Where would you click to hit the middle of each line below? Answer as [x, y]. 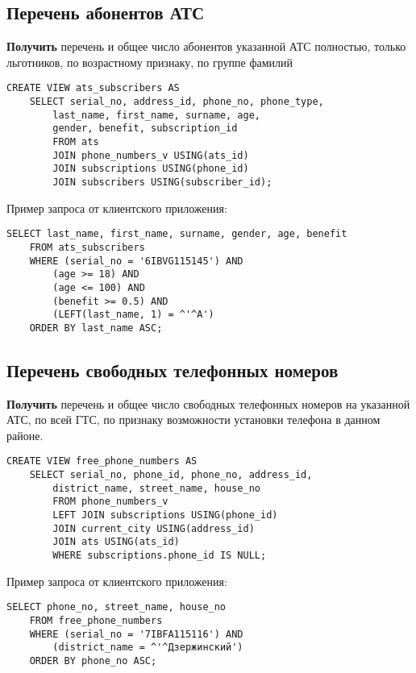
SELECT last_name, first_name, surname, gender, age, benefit [177, 234]
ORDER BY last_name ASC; [96, 328]
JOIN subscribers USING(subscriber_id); [162, 182]
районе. [25, 435]
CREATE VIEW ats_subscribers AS [93, 88]
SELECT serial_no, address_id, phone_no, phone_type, [177, 102]
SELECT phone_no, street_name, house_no [116, 607]
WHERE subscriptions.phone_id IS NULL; [160, 556]
